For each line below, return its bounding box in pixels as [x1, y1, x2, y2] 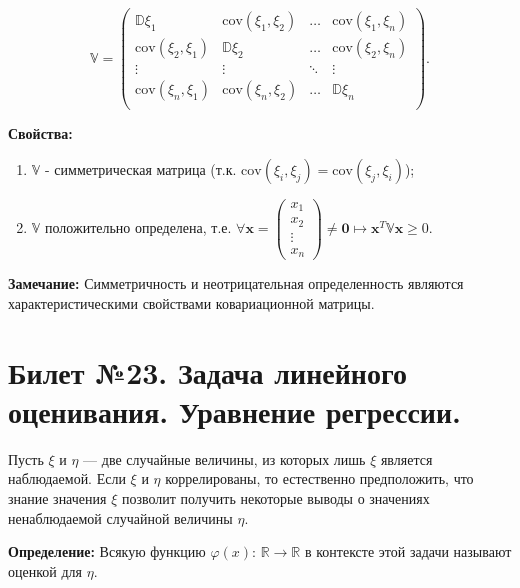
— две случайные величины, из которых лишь [83, 448, 366, 469]
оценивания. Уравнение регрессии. [8, 390, 462, 431]
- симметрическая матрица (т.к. [45, 158, 237, 179]
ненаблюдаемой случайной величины [8, 507, 233, 528]
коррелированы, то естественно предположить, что [165, 468, 474, 489]
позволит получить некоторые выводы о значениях [121, 488, 430, 509]
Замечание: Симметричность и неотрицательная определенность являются [8, 273, 464, 294]
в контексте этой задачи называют [304, 541, 512, 562]
